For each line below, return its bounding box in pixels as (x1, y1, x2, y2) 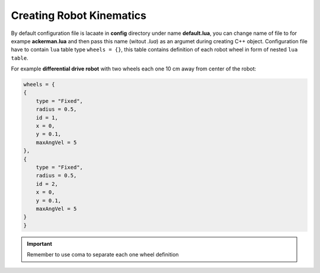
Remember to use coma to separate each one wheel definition (27, 251, 179, 258)
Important (27, 240, 53, 247)
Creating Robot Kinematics (11, 9, 147, 22)
